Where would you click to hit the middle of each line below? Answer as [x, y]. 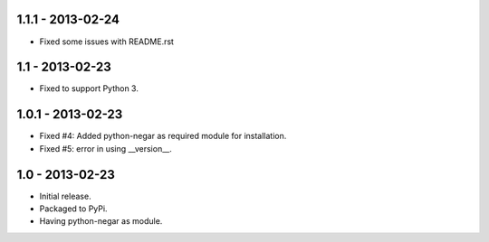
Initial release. [65, 196]
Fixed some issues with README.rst [106, 42]
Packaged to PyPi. [73, 209]
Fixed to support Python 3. [89, 88]
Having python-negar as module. [101, 221]
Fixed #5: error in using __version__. [105, 148]
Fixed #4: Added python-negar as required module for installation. [163, 136]
